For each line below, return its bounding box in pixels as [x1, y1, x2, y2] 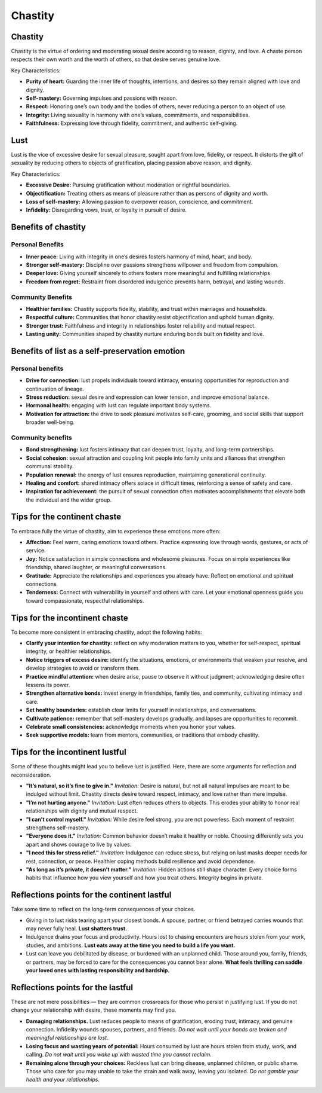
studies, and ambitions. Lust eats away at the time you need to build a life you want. [26, 942, 236, 949]
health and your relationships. [26, 1076, 100, 1083]
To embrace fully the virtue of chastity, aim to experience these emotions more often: [11, 527, 221, 535]
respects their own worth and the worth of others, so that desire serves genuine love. [11, 56, 221, 63]
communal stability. [26, 463, 74, 470]
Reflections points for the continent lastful [11, 890, 172, 900]
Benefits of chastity [11, 222, 86, 233]
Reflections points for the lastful [11, 982, 134, 993]
